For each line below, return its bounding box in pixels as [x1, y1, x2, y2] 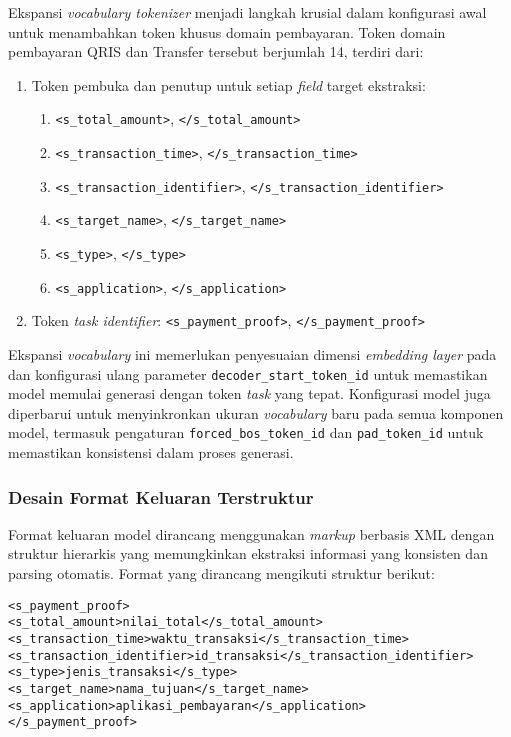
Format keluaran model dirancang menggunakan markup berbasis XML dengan [8, 523, 495, 544]
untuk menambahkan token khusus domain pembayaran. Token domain [8, 21, 446, 42]
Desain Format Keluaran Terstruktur [8, 484, 314, 509]
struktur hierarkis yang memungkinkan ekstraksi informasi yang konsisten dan [8, 543, 488, 564]
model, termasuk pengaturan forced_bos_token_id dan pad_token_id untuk [8, 422, 484, 443]
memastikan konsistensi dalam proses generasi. [8, 442, 294, 463]
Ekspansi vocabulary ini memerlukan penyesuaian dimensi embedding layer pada [8, 343, 497, 364]
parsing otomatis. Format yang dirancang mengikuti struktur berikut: [8, 563, 435, 584]
